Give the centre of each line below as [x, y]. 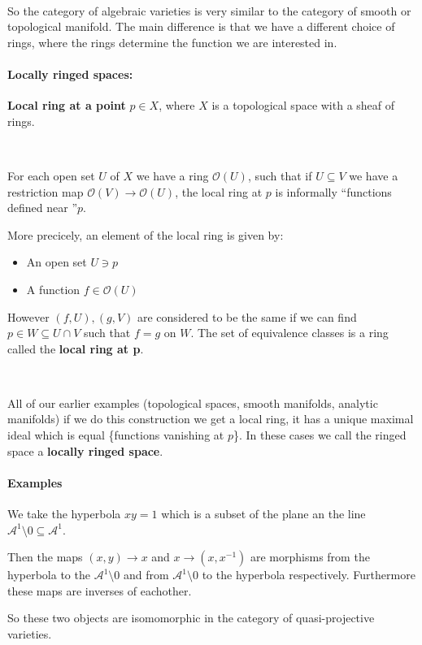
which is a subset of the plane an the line [263, 514]
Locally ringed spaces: [70, 74]
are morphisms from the [310, 557]
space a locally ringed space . [85, 450]
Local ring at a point [67, 105]
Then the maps [45, 557]
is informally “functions [333, 191]
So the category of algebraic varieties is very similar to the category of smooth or [209, 10]
